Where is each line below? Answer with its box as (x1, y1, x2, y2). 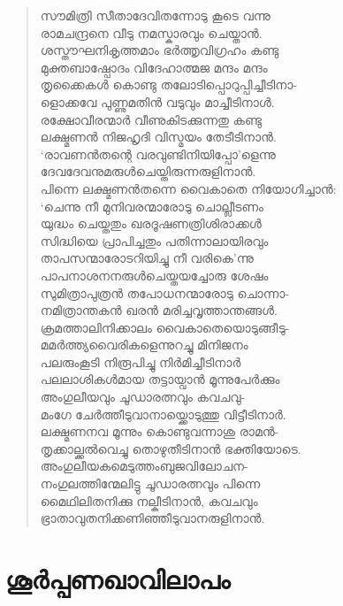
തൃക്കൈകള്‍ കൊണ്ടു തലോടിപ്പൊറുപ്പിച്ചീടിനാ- (40, 75, 298, 94)
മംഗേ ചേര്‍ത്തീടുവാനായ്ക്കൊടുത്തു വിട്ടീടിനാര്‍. (40, 404, 286, 423)
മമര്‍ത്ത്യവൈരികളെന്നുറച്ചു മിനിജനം (40, 335, 248, 354)
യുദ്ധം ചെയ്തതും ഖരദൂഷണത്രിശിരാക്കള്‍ (40, 214, 262, 233)
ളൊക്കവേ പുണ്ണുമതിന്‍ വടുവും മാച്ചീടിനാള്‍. (40, 92, 275, 111)
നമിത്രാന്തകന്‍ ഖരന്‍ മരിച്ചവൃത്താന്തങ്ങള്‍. (40, 301, 278, 319)
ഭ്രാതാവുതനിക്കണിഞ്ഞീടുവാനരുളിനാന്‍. (40, 509, 265, 527)
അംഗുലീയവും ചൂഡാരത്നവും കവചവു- (40, 387, 246, 406)
